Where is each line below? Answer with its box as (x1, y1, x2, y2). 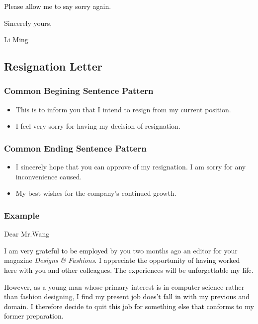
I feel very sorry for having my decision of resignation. (15, 121, 180, 131)
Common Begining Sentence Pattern (4, 84, 154, 97)
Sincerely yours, (4, 17, 52, 28)
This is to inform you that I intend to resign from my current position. (15, 104, 231, 114)
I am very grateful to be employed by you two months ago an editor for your (4, 245, 238, 255)
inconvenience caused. (15, 171, 82, 181)
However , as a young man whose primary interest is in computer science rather (4, 281, 245, 292)
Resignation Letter (4, 59, 102, 74)
